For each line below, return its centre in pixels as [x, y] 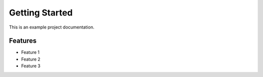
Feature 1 [30, 52]
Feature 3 [31, 66]
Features [23, 41]
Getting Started [41, 13]
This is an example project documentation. [52, 27]
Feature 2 [31, 59]
